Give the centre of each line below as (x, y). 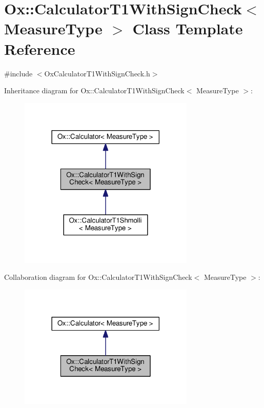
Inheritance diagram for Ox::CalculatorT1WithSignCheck (94, 90)
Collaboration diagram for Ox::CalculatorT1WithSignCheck (98, 277)
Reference (40, 48)
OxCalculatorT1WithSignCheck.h (97, 73)
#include (18, 73)
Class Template (188, 28)
